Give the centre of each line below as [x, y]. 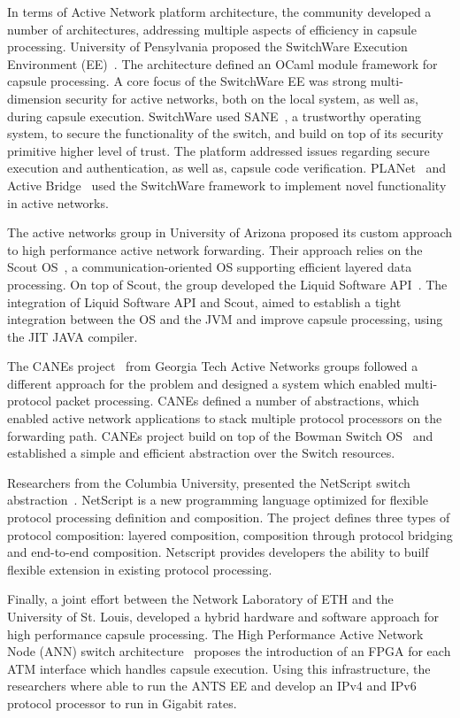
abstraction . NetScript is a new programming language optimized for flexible [218, 500]
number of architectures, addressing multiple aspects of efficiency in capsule [212, 29]
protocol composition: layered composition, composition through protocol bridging [230, 534]
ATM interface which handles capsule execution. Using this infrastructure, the [219, 668]
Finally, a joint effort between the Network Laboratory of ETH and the [200, 599]
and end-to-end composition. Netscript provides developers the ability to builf [218, 552]
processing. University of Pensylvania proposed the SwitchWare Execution [207, 46]
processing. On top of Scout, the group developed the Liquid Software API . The [227, 284]
